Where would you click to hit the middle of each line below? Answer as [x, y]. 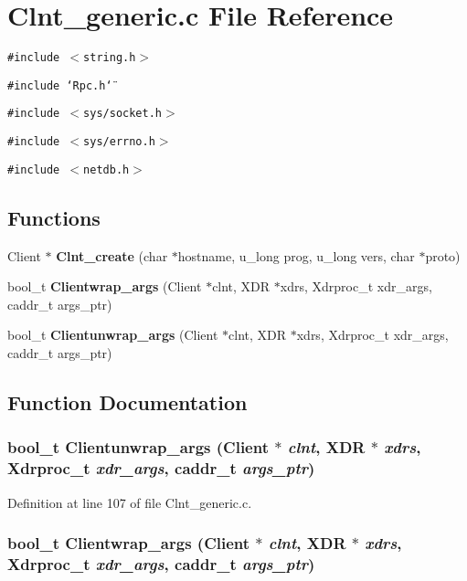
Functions [54, 217]
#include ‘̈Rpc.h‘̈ [60, 85]
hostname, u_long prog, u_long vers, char [296, 255]
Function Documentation [127, 401]
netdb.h [106, 169]
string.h [110, 58]
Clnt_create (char [112, 255]
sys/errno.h [119, 142]
